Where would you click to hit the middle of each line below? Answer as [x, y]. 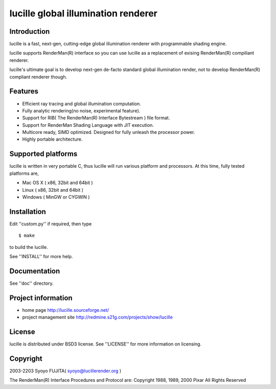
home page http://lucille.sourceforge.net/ [66, 310]
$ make [27, 236]
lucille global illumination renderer [84, 13]
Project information [41, 298]
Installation [28, 211]
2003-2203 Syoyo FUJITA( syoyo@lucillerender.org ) [65, 371]
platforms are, [24, 173]
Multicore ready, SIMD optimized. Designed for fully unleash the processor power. [109, 132]
